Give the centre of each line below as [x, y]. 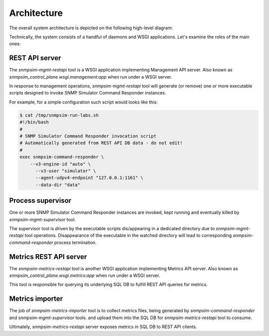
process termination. [75, 242]
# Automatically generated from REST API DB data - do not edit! [101, 143]
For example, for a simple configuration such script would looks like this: [83, 102]
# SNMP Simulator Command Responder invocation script [88, 136]
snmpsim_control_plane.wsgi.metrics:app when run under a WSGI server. [85, 275]
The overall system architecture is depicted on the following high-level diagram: [91, 28]
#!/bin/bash [34, 122]
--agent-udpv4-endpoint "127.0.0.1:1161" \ [89, 178]
